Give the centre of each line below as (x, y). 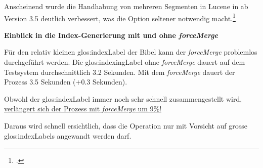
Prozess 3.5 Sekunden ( (40, 82)
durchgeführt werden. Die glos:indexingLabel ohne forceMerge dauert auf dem (125, 62)
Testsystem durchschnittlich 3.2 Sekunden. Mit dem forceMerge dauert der (120, 72)
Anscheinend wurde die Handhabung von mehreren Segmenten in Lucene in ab (126, 6)
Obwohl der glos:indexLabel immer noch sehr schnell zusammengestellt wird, (123, 98)
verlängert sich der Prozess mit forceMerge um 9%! (83, 109)
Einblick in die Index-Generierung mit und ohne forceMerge (111, 35)
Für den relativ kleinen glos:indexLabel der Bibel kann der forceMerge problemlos (131, 52)
